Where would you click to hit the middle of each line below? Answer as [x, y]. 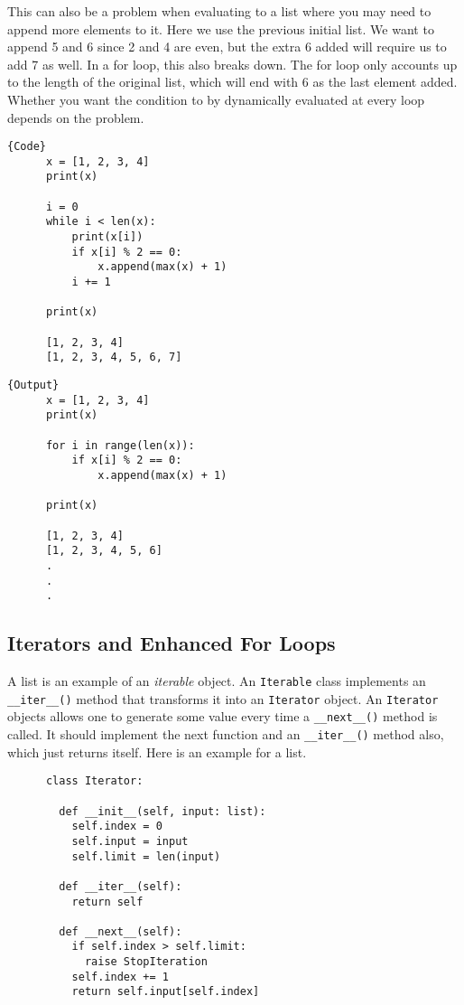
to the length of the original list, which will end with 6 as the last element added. [232, 82]
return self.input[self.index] [166, 992]
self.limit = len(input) [146, 856]
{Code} [27, 147]
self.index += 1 [120, 977]
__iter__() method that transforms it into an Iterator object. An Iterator [223, 698]
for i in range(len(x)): [120, 445]
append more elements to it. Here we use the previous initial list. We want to [221, 28]
